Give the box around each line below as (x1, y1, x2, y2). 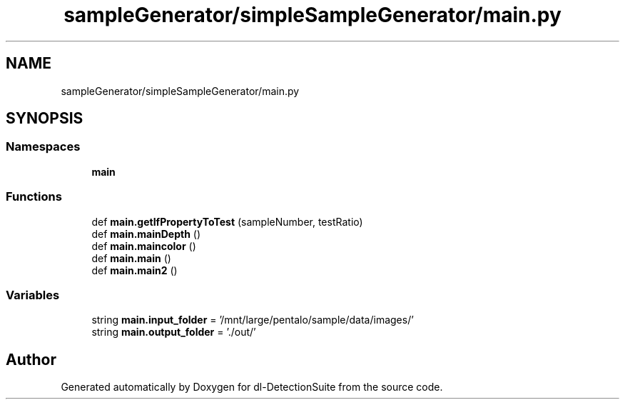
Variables (6, 287, 60, 302)
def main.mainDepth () (91, 227, 201, 240)
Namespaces (6, 139, 81, 154)
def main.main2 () (91, 264, 178, 276)
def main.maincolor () (91, 239, 196, 252)
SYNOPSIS (6, 109, 83, 128)
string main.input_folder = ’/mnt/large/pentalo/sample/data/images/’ (91, 314, 414, 326)
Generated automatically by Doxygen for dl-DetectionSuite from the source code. (61, 381, 443, 394)
